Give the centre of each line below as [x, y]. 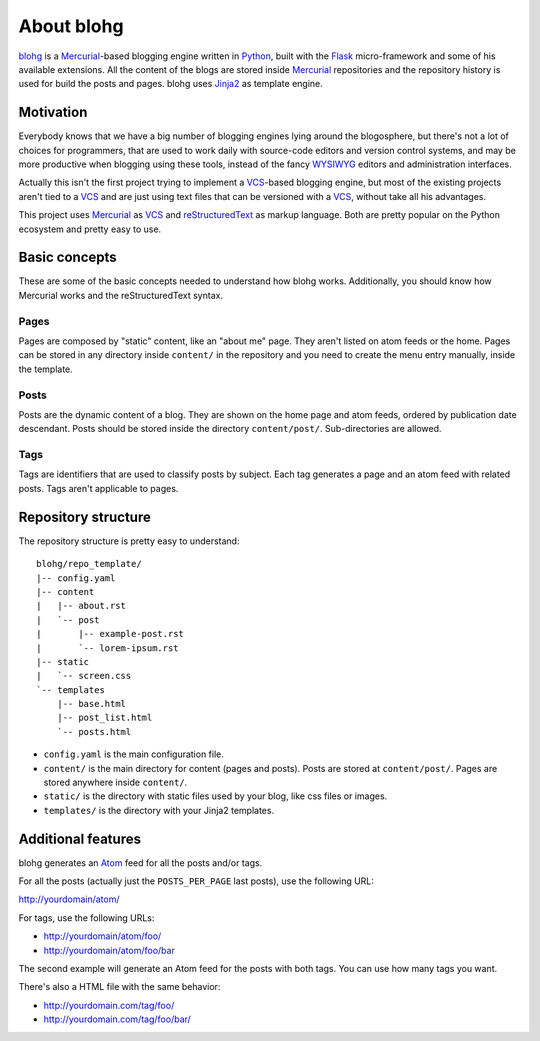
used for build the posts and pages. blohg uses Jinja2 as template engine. [171, 84]
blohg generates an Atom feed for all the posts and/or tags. [140, 862]
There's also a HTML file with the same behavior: [119, 987]
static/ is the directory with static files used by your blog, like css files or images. [215, 796]
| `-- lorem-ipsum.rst [107, 648]
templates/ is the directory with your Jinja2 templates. [159, 810]
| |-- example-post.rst [110, 634]
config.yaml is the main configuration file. [134, 754]
